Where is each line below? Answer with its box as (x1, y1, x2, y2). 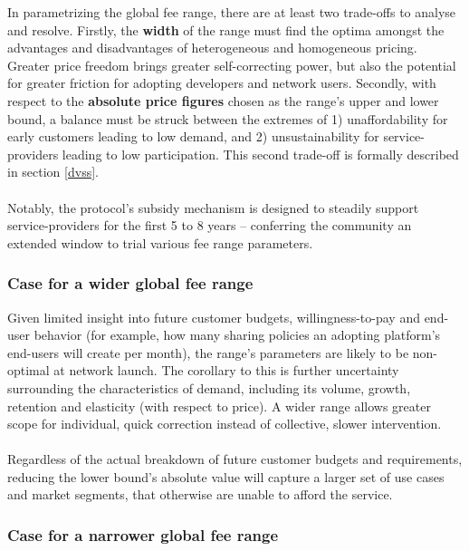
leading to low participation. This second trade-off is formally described (62, 144, 459, 163)
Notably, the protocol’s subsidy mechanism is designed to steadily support (7, 198, 419, 217)
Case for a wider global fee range (7, 272, 254, 295)
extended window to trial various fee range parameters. (7, 233, 313, 252)
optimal (7, 361, 50, 380)
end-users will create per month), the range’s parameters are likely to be (7, 343, 409, 362)
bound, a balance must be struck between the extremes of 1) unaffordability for (7, 109, 448, 128)
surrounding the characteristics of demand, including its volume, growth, (7, 378, 411, 397)
